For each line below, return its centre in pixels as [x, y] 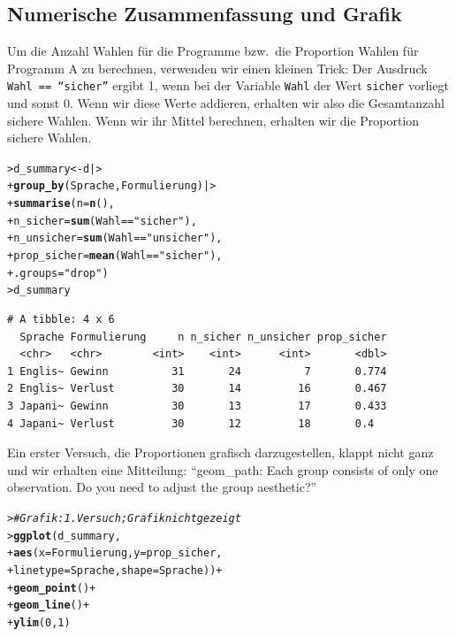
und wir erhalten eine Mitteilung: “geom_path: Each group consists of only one [223, 469]
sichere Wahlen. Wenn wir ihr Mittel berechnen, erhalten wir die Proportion [213, 120]
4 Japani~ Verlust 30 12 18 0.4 [191, 423]
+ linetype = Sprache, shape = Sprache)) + [115, 570]
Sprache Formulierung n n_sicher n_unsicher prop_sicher [203, 337]
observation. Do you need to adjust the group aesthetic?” [162, 487]
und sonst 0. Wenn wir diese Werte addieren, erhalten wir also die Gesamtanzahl [226, 103]
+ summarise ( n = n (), [61, 204]
